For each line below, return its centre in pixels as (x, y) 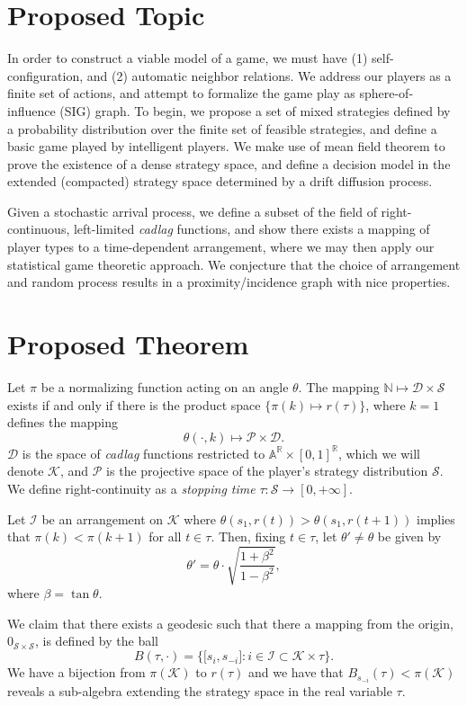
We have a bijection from (76, 672)
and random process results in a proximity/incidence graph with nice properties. (229, 282)
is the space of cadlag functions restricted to (144, 453)
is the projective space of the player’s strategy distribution (267, 471)
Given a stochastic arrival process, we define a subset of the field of (192, 211)
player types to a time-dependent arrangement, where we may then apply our (221, 247)
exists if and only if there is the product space (134, 404)
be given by (409, 536)
